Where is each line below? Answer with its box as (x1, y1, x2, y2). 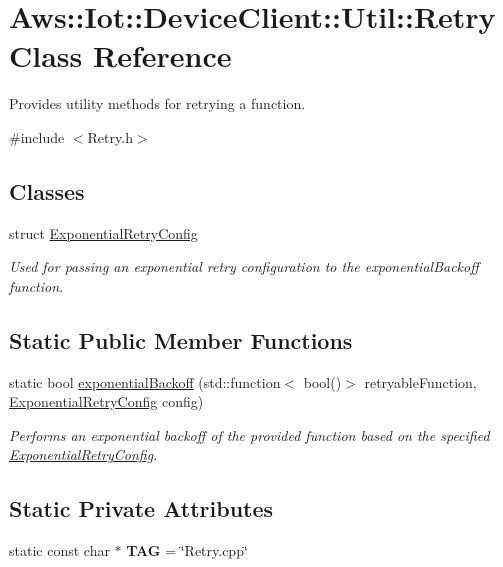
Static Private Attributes (9, 493, 274, 524)
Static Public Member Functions (9, 324, 353, 355)
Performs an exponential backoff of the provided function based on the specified (9, 424, 490, 445)
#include (9, 126, 65, 147)
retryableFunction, (364, 371, 477, 392)
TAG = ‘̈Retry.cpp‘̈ (126, 540, 248, 561)
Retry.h (87, 126, 133, 147)
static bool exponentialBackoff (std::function (9, 371, 281, 392)
